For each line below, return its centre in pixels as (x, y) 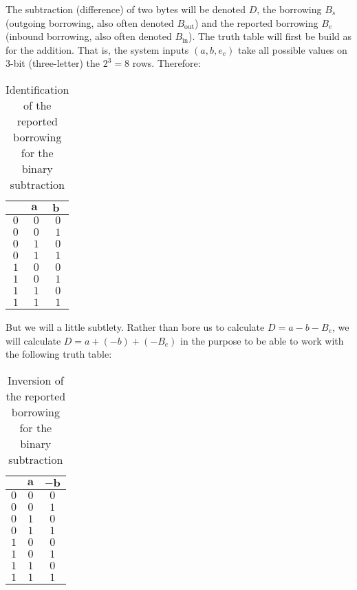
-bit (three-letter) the (55, 63)
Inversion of (36, 380)
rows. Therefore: (166, 63)
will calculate (33, 340)
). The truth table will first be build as (270, 36)
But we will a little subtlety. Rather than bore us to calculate (135, 326)
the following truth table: (59, 354)
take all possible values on (292, 49)
